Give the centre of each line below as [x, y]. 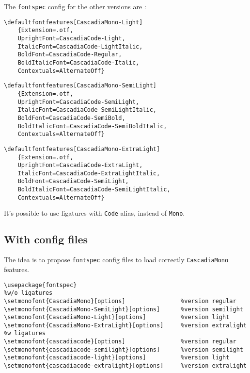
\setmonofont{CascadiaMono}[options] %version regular [120, 301]
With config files [46, 239]
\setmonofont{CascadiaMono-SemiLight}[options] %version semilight [124, 309]
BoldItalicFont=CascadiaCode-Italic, [78, 62]
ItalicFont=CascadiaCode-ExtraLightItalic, [89, 173]
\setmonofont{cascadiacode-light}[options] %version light [117, 358]
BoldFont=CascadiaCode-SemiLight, [73, 181]
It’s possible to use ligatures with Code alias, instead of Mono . [94, 213]
